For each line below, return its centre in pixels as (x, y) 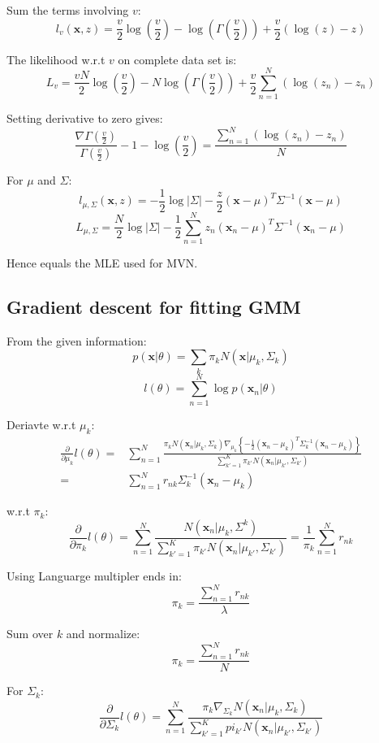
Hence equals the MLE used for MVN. (102, 262)
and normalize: (103, 634)
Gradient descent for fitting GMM (154, 306)
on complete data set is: (177, 59)
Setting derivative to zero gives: (85, 118)
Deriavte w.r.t (41, 424)
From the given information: (77, 340)
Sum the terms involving (68, 10)
